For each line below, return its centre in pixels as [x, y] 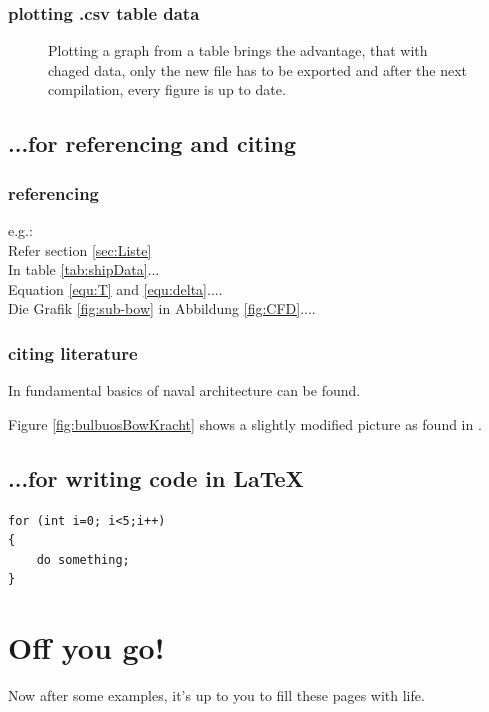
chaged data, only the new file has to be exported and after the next [257, 69]
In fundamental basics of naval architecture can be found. [184, 390]
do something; [83, 559]
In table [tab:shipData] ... [84, 269]
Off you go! [86, 647]
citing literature [73, 352]
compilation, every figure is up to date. [167, 89]
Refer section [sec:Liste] [80, 249]
